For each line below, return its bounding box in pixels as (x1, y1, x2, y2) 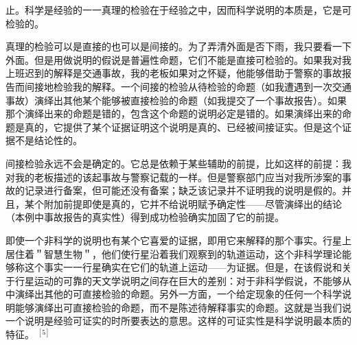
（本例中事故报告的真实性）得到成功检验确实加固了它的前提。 (5, 210, 284, 224)
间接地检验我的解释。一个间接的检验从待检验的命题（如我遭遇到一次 (24, 79, 332, 93)
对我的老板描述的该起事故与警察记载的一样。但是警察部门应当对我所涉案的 (5, 169, 342, 184)
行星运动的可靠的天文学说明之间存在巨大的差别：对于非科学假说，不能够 (14, 273, 342, 287)
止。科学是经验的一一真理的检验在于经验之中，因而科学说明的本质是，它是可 (5, 3, 352, 16)
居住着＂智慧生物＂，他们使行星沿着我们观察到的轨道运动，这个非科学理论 (5, 246, 342, 261)
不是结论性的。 (14, 133, 82, 147)
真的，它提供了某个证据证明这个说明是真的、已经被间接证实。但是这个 (24, 119, 342, 134)
